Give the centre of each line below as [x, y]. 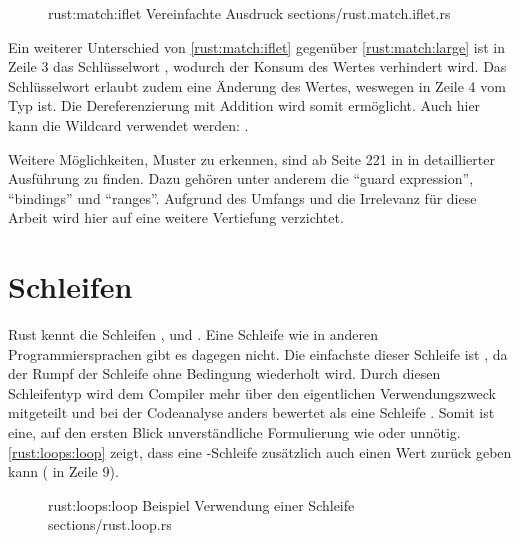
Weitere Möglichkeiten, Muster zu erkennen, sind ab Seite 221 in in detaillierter [251, 158]
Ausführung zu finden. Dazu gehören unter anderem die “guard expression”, [241, 178]
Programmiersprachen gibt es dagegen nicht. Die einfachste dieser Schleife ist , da [258, 353]
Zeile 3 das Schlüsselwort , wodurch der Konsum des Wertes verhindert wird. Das [257, 66]
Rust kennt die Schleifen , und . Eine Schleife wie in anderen [193, 334]
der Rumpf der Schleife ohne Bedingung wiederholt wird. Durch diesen [224, 373]
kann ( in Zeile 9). [63, 471]
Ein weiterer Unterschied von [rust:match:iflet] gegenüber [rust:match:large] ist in [257, 46]
